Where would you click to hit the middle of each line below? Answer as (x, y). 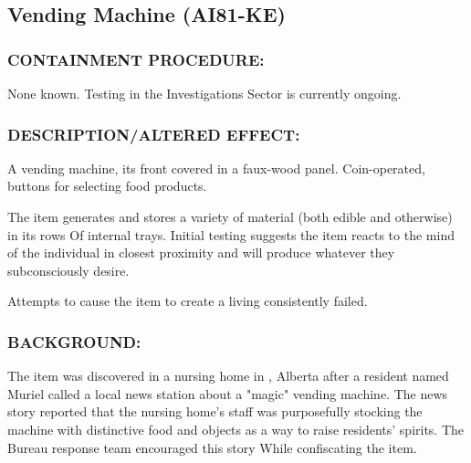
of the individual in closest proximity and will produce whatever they (201, 253)
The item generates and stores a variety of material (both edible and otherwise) (230, 216)
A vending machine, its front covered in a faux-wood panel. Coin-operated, (216, 168)
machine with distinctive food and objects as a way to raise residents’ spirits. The (236, 429)
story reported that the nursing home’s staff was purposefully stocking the (215, 411)
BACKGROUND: (74, 341)
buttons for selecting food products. (107, 186)
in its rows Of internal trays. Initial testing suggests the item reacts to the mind (231, 234)
